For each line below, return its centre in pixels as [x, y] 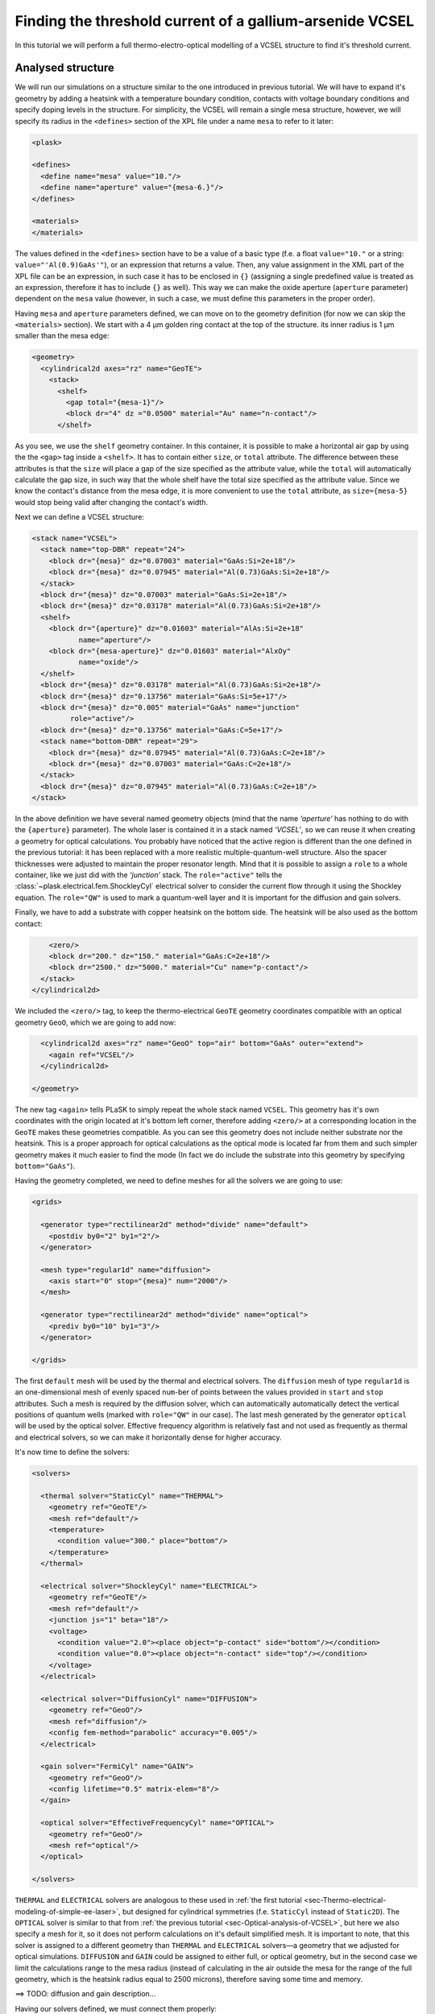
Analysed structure [64, 68]
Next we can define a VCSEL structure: [80, 517]
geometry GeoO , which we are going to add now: [95, 1022]
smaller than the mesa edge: [62, 336]
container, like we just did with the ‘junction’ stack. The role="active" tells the [149, 875]
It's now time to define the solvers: [72, 1452]
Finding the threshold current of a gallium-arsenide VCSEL [215, 21]
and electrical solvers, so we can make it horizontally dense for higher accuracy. [148, 1437]
